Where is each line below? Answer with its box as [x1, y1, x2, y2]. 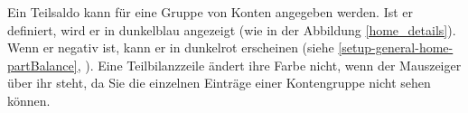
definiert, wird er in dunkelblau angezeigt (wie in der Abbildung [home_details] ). [7, 20, 456, 39]
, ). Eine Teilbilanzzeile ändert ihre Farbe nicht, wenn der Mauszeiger [77, 55, 462, 74]
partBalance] [7, 55, 78, 74]
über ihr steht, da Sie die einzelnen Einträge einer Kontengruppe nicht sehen [7, 73, 431, 92]
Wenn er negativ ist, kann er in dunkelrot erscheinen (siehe [7, 38, 334, 57]
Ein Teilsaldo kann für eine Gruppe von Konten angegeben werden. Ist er [7, 3, 414, 21]
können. [7, 90, 51, 109]
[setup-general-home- [338, 38, 454, 57]
